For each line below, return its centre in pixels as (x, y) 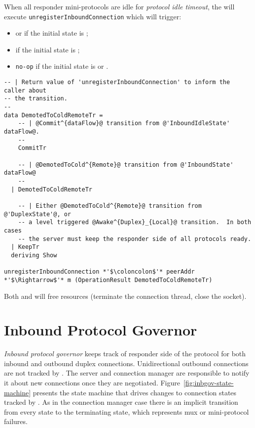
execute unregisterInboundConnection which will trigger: (93, 16)
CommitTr (32, 148)
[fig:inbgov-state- (208, 382)
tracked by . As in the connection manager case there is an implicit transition (121, 402)
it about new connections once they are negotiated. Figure (92, 382)
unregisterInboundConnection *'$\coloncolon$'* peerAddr (99, 272)
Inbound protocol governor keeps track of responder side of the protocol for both (125, 354)
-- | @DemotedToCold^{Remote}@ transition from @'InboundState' (126, 165)
